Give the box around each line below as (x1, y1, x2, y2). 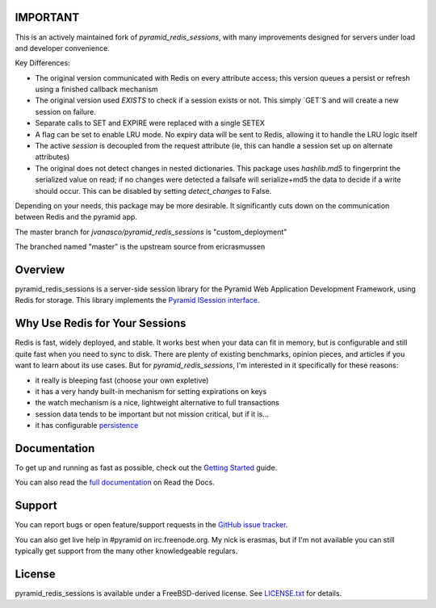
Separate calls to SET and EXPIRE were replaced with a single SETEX (35, 118, 266, 128)
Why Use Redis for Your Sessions (15, 317, 187, 330)
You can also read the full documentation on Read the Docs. (15, 477, 216, 488)
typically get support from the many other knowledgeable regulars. (15, 546, 238, 556)
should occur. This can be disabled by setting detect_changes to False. (35, 186, 272, 195)
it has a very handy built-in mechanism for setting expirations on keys (35, 386, 267, 396)
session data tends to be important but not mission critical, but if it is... (35, 409, 270, 419)
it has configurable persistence (35, 421, 139, 430)
